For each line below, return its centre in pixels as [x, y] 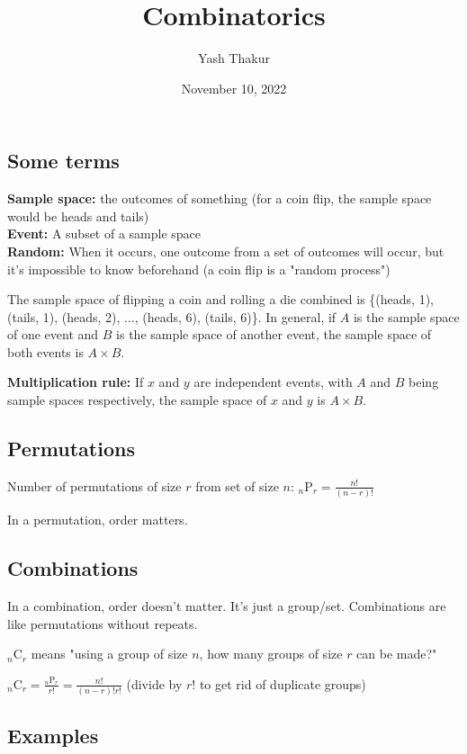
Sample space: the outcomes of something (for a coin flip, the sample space [220, 198]
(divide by [154, 683]
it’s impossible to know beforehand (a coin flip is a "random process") [199, 269]
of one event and [53, 334]
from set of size [237, 485]
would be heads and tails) [78, 215]
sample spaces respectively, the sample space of [137, 400]
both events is [45, 351]
